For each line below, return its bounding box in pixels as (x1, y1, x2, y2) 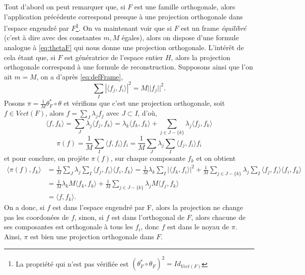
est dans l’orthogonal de (111, 211, 185, 222)
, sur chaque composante (110, 152, 186, 163)
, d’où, (138, 108, 157, 118)
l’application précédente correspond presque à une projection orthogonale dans (4, 11, 243, 21)
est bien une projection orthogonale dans (30, 231, 154, 242)
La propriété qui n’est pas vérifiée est (15, 258, 129, 269)
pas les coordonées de (4, 211, 69, 222)
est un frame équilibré (181, 22, 246, 33)
